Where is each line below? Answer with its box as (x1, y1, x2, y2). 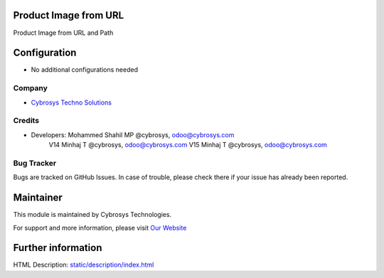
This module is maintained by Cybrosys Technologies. (13, 210, 172, 219)
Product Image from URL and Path (13, 28, 114, 37)
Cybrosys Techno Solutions (31, 98, 112, 107)
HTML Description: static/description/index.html (13, 260, 154, 269)
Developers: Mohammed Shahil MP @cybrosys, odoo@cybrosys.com (31, 130, 235, 139)
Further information (13, 242, 102, 254)
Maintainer (13, 192, 63, 204)
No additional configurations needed (31, 65, 139, 74)
